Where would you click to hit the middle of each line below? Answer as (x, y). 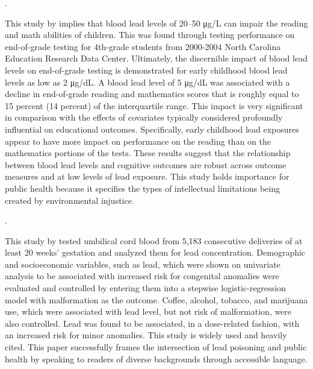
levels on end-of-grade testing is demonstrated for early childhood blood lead (146, 70)
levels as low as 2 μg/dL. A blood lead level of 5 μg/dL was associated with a (147, 82)
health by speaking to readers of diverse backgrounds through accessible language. (156, 358)
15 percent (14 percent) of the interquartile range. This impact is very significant (154, 105)
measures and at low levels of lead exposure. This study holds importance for (147, 176)
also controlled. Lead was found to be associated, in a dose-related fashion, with (152, 323)
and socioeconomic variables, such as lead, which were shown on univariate (143, 264)
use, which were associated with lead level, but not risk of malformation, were (148, 311)
